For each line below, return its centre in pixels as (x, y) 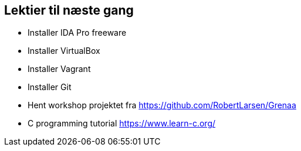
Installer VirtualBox (64, 51)
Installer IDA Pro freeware (77, 33)
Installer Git (50, 87)
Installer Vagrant (59, 69)
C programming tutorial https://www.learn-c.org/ (122, 123)
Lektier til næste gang (69, 10)
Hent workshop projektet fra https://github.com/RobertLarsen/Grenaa (162, 105)
